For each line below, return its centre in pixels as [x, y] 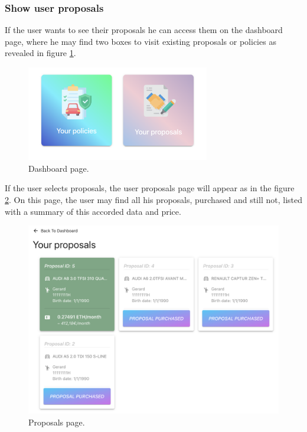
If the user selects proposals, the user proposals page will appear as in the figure [150, 188]
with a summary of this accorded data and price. [93, 211]
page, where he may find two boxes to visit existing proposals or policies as [141, 41]
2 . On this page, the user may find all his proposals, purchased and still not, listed [153, 199]
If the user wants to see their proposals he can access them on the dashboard [144, 30]
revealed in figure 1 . [40, 53]
